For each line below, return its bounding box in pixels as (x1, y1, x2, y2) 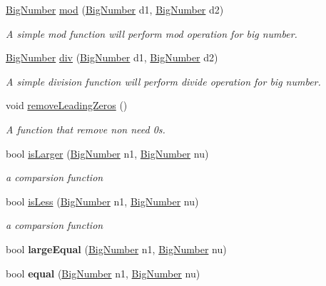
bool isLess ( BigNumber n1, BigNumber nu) (6, 193, 199, 208)
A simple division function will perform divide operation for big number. (6, 73, 321, 88)
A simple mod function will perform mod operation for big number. (6, 26, 297, 41)
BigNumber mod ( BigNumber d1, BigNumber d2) (6, 2, 224, 16)
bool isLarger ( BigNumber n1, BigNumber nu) (6, 145, 209, 160)
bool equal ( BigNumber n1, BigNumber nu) (6, 265, 200, 280)
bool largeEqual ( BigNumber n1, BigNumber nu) (6, 241, 227, 256)
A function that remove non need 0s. (6, 121, 165, 136)
